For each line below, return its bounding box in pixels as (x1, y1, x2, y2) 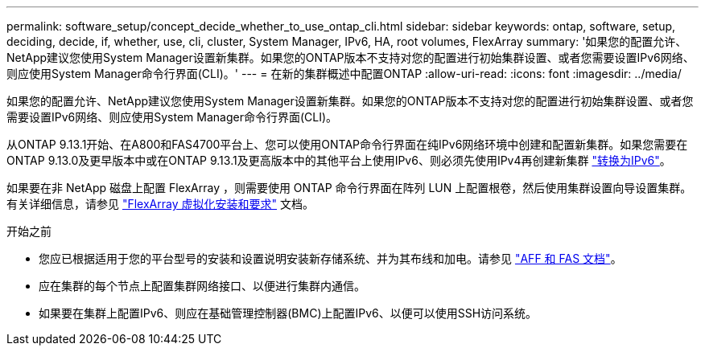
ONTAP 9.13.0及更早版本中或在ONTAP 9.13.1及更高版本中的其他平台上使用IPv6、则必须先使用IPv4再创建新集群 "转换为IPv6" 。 (6, 153, 671, 167)
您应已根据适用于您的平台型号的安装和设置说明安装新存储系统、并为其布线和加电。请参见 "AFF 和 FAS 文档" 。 (39, 252, 622, 265)
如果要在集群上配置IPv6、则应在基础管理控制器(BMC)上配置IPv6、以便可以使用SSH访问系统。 (39, 306, 538, 320)
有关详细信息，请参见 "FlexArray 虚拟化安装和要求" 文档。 (6, 197, 314, 211)
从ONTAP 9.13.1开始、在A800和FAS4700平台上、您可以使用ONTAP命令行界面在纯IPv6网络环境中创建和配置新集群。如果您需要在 (6, 137, 688, 151)
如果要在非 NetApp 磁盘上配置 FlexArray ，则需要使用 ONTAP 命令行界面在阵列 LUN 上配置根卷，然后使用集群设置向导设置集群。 (6, 181, 692, 194)
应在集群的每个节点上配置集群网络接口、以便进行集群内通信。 (39, 279, 365, 293)
